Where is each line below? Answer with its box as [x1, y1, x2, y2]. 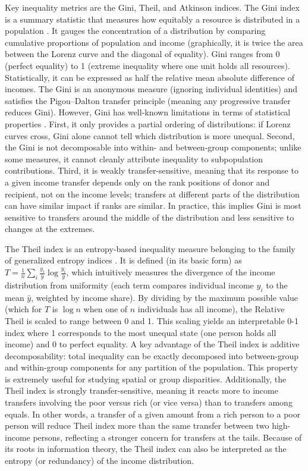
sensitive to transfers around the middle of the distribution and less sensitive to [5, 211, 294, 223]
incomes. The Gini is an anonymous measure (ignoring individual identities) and [5, 83, 298, 95]
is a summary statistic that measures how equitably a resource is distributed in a [5, 12, 300, 25]
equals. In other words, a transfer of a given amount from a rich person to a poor [5, 407, 301, 420]
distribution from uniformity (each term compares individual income [5, 278, 254, 291]
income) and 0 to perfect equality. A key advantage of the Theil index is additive [5, 338, 300, 350]
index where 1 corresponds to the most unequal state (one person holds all [5, 326, 276, 338]
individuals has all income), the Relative [137, 303, 285, 315]
